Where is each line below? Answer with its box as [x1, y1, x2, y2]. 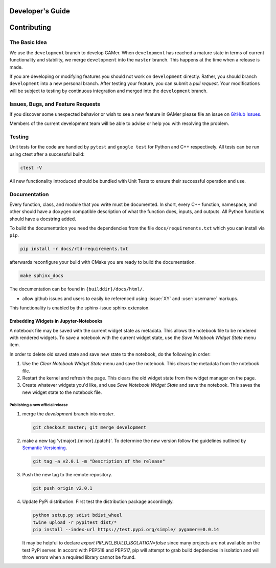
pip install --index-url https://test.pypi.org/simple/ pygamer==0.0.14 [33, 527, 219, 533]
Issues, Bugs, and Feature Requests [9, 100, 101, 108]
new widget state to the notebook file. [22, 389, 102, 395]
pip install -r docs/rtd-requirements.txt [20, 246, 128, 252]
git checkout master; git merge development [33, 425, 147, 430]
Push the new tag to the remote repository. [22, 472, 112, 478]
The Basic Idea [9, 39, 47, 46]
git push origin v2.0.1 [33, 486, 93, 491]
